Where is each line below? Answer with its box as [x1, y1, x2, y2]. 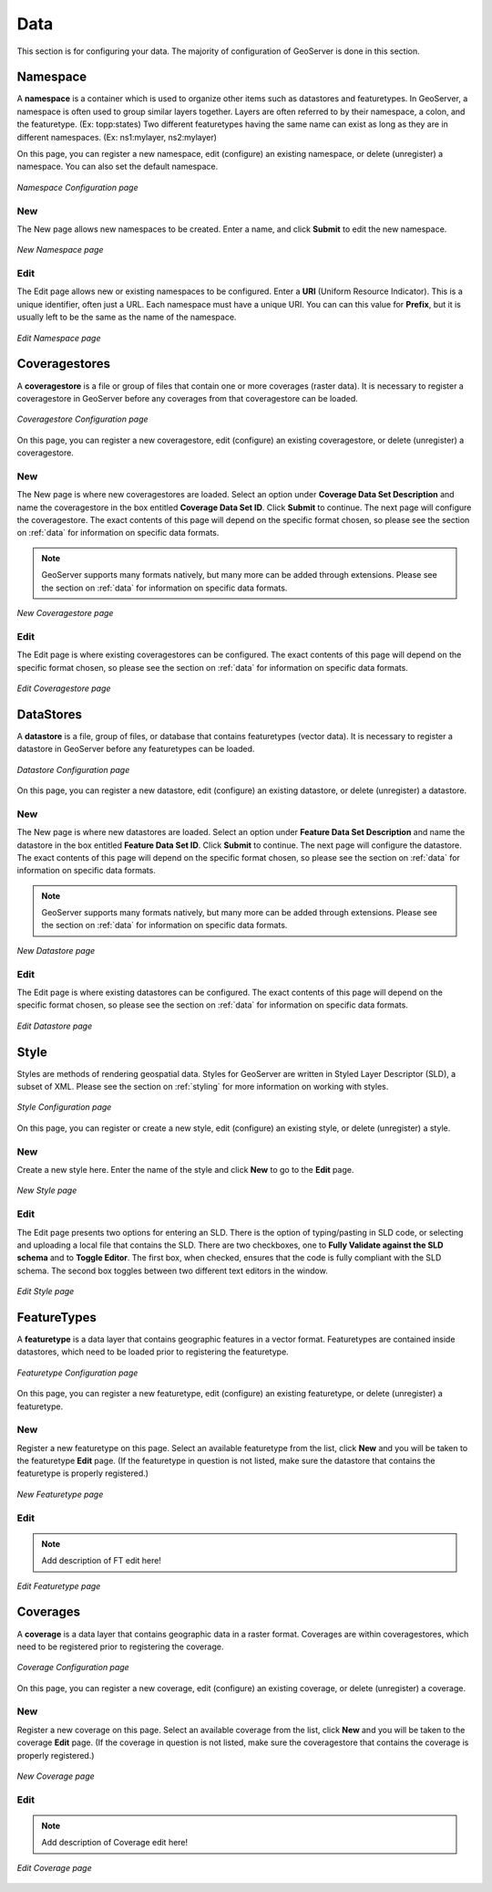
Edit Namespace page [16, 332, 101, 343]
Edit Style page [16, 1286, 75, 1297]
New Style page [16, 1185, 77, 1196]
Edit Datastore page [16, 1020, 93, 1031]
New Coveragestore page [16, 607, 114, 618]
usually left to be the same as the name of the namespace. [16, 311, 237, 323]
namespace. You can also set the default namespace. [16, 161, 219, 172]
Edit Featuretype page [16, 1580, 101, 1592]
